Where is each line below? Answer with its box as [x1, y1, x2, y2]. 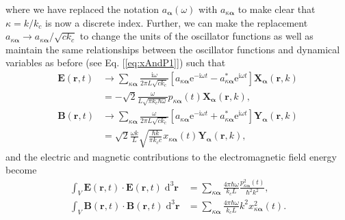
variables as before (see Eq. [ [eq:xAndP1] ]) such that [5, 55, 226, 70]
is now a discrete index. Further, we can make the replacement [45, 15, 308, 29]
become [5, 163, 37, 177]
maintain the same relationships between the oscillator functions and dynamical [5, 42, 340, 56]
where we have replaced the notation [5, 2, 159, 16]
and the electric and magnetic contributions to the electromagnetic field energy [5, 149, 337, 163]
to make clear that [238, 2, 316, 16]
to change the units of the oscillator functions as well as [79, 29, 314, 43]
